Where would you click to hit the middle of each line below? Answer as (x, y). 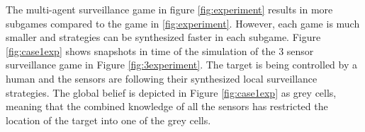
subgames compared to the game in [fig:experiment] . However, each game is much (183, 23)
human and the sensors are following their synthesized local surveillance (162, 78)
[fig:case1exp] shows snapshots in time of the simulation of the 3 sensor (160, 50)
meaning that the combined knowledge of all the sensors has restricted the (167, 106)
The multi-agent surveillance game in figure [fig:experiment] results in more (169, 9)
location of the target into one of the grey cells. (108, 120)
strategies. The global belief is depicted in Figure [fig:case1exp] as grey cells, (171, 92)
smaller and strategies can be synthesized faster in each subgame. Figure (163, 37)
